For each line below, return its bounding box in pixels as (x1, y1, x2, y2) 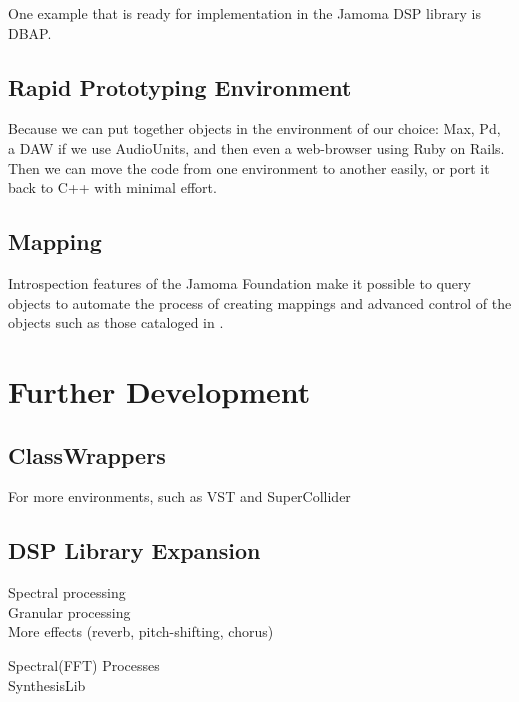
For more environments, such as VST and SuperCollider (8, 486, 351, 507)
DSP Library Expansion (8, 535, 261, 566)
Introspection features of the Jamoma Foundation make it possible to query (8, 272, 471, 293)
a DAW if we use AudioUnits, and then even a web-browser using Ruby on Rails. (8, 137, 505, 158)
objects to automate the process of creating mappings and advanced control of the (8, 292, 512, 313)
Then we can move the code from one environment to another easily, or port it (8, 157, 490, 178)
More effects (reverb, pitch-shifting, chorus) (8, 621, 274, 642)
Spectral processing (8, 582, 126, 603)
